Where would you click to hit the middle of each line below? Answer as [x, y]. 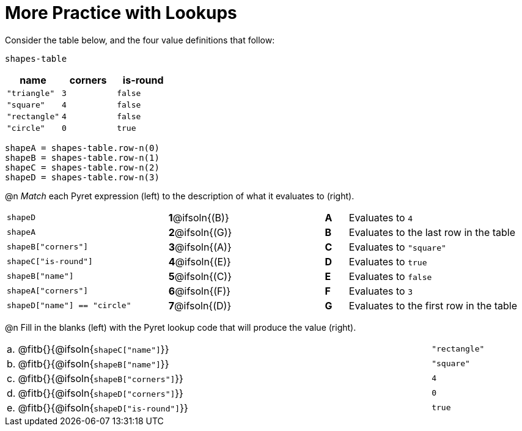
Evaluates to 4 [381, 217]
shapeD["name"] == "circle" [69, 306]
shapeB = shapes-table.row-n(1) [82, 157]
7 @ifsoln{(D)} [200, 305]
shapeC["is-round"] [50, 262]
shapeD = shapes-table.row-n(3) [82, 177]
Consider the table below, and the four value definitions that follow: [140, 40]
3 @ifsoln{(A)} [200, 247]
